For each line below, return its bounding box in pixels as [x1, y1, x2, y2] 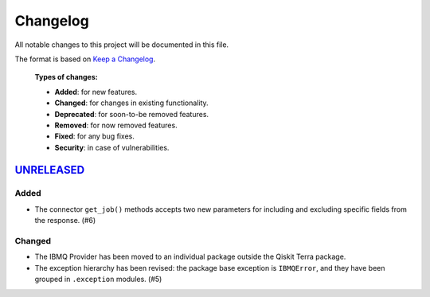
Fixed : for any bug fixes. [54, 131, 135, 141]
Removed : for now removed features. [54, 120, 178, 130]
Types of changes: [34, 72, 99, 82]
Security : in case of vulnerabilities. [54, 143, 170, 152]
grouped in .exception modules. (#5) [34, 275, 162, 284]
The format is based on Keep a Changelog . [14, 54, 155, 64]
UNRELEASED [14, 163, 85, 177]
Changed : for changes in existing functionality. [54, 98, 209, 107]
